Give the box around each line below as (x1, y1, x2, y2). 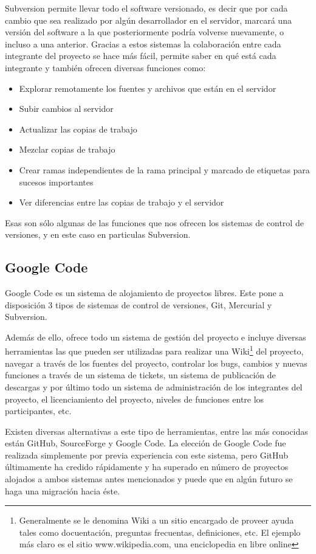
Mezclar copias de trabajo (19, 143, 115, 156)
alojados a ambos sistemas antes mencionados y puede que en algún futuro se (5, 473, 293, 485)
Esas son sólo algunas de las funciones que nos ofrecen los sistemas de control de (5, 216, 304, 229)
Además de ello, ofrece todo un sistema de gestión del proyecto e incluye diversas (5, 330, 306, 343)
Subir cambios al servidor (19, 102, 114, 115)
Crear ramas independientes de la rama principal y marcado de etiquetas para (19, 163, 310, 176)
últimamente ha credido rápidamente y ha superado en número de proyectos (5, 460, 289, 473)
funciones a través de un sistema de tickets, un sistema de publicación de (5, 369, 276, 381)
